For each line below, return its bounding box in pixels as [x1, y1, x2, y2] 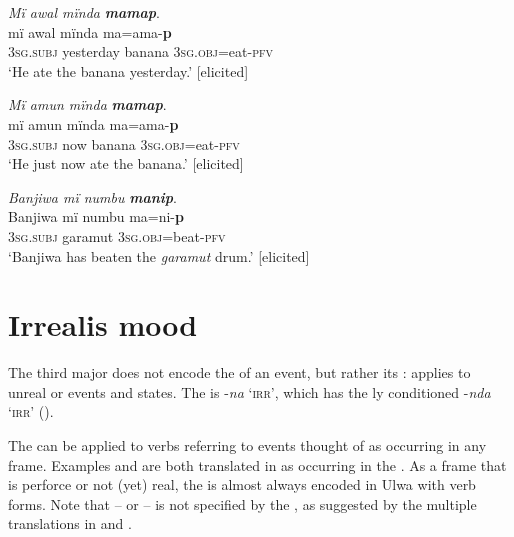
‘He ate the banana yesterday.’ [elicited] [8, 60, 249, 81]
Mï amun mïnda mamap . [8, 94, 167, 115]
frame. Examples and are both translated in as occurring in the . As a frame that [8, 454, 507, 475]
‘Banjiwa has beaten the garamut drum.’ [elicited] [8, 245, 310, 266]
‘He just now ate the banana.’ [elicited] [8, 153, 244, 174]
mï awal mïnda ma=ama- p [8, 21, 172, 42]
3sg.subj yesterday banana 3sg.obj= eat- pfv [8, 41, 273, 62]
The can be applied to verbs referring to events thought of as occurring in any [8, 435, 487, 456]
